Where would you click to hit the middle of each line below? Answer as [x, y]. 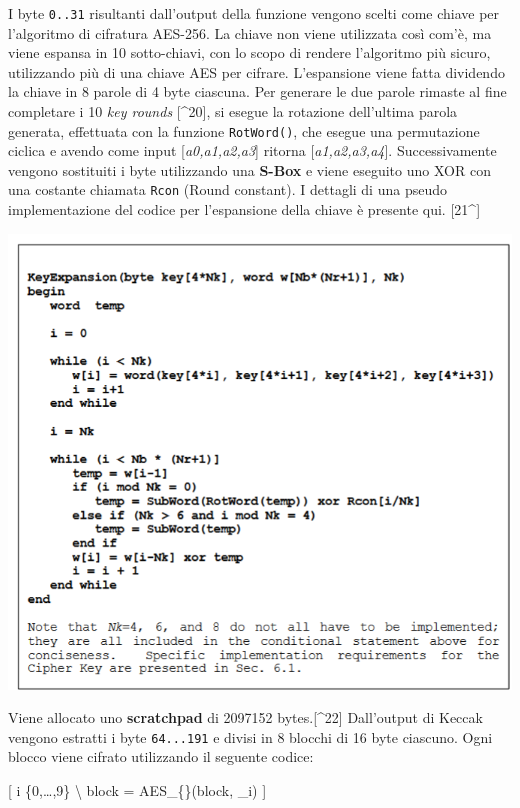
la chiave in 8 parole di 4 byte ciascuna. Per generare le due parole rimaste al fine [257, 91]
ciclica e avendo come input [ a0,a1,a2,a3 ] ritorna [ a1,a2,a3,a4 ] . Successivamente [252, 150]
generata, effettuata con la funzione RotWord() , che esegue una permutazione [244, 130]
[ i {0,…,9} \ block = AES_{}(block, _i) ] [137, 790]
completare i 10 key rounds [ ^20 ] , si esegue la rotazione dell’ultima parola [233, 111]
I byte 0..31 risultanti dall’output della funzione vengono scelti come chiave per [254, 13]
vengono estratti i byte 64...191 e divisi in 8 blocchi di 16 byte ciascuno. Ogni [250, 736]
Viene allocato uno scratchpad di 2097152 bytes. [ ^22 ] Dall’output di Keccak [245, 717]
